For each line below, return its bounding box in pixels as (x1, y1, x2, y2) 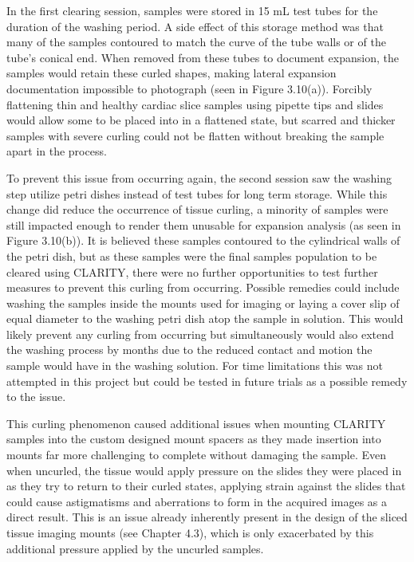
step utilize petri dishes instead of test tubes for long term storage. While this (6, 185, 388, 202)
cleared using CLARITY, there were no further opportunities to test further (6, 263, 378, 280)
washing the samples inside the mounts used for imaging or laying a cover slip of (6, 294, 400, 311)
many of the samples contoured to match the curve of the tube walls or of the (6, 33, 386, 50)
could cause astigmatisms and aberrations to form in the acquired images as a (6, 493, 388, 509)
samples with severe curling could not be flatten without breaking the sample (6, 127, 384, 143)
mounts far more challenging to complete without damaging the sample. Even (6, 446, 387, 463)
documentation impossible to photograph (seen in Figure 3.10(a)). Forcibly (6, 80, 373, 96)
